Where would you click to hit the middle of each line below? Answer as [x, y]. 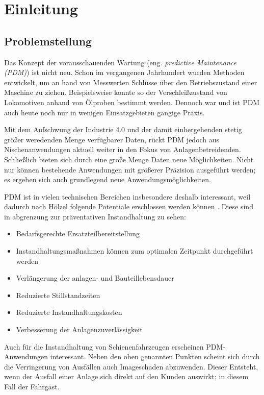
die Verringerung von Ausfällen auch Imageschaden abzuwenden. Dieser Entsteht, [131, 366]
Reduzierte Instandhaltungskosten [69, 312]
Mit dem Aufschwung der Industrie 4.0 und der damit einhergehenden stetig [123, 129]
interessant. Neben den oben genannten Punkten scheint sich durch [155, 356]
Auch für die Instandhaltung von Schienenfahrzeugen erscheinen [104, 346]
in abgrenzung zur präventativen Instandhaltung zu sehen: [95, 216]
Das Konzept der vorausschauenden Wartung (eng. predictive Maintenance [120, 62]
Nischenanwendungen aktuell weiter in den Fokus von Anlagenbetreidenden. [123, 149]
